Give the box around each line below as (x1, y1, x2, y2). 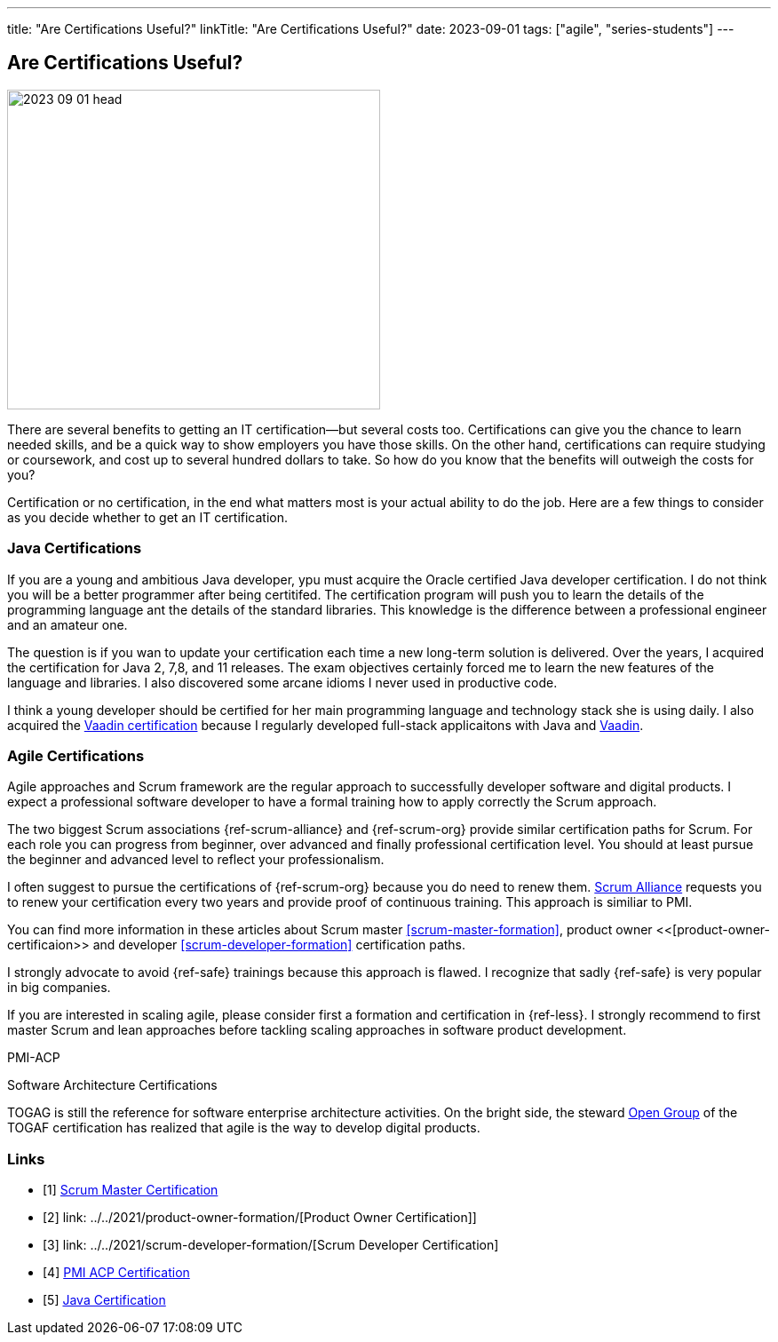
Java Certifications (7, 539, 142, 558)
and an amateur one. (7, 616, 128, 632)
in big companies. (7, 980, 111, 996)
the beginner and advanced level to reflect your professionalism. (7, 852, 385, 868)
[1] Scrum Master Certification (43, 1182, 218, 1198)
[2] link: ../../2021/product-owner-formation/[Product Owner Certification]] (43, 1210, 477, 1226)
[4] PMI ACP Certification (43, 1265, 190, 1281)
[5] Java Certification (43, 1292, 166, 1308)
